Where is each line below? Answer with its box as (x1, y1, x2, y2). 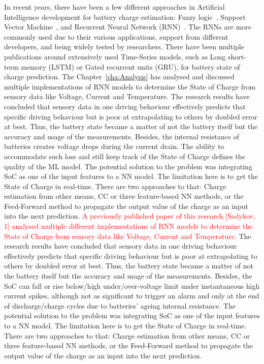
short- (228, 51, 246, 62)
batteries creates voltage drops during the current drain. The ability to (4, 141, 224, 151)
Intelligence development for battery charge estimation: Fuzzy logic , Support (4, 11, 246, 22)
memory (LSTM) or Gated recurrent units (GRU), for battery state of (21, 61, 240, 72)
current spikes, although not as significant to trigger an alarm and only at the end (4, 290, 259, 301)
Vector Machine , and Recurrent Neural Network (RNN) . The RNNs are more (4, 21, 252, 32)
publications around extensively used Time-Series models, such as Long (4, 51, 226, 62)
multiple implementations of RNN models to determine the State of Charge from (4, 81, 256, 92)
